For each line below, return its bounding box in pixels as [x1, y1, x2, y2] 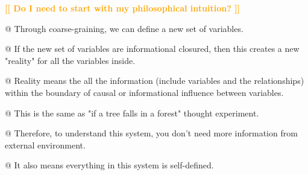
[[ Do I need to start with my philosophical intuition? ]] [5, 2, 240, 14]
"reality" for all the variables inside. [5, 54, 136, 66]
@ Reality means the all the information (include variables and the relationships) [5, 74, 304, 87]
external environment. [5, 138, 86, 151]
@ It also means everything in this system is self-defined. [5, 159, 214, 171]
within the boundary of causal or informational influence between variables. [5, 86, 284, 98]
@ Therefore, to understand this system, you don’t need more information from [5, 127, 298, 139]
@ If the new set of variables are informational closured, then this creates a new [5, 42, 300, 55]
